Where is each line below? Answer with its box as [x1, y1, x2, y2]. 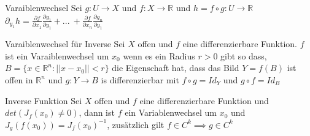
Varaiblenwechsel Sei [5, 1, 82, 13]
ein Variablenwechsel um [125, 106, 217, 119]
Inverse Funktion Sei [5, 94, 82, 107]
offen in [5, 73, 33, 86]
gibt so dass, [220, 49, 267, 62]
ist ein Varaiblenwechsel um [5, 49, 109, 62]
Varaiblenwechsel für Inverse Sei [5, 37, 125, 50]
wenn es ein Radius [123, 49, 195, 62]
